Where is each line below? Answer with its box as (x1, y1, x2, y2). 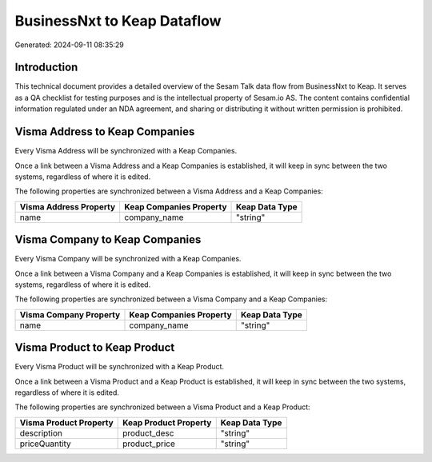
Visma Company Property (19, 309, 121, 320)
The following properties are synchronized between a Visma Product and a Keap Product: (14, 402, 311, 412)
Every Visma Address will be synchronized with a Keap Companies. (14, 146, 238, 156)
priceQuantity (19, 438, 71, 449)
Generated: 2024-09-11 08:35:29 (14, 40, 124, 50)
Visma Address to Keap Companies (14, 125, 195, 139)
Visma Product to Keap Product (14, 341, 175, 355)
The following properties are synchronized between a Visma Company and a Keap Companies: (14, 294, 328, 304)
